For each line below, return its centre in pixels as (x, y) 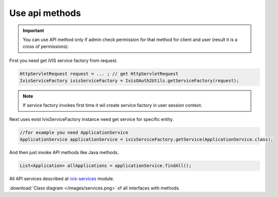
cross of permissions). (46, 46)
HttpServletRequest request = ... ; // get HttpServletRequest (99, 73)
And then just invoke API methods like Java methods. (64, 152)
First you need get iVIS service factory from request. (63, 60)
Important (34, 30)
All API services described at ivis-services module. (62, 179)
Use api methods (45, 13)
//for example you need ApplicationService (74, 132)
